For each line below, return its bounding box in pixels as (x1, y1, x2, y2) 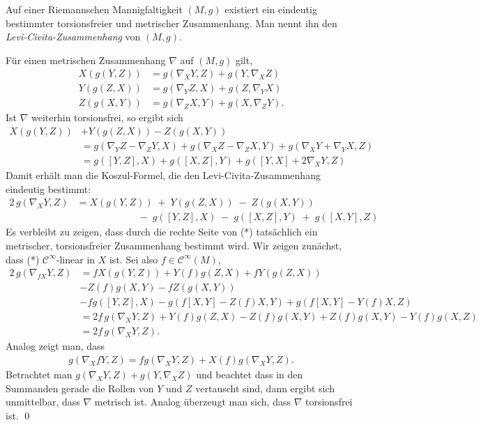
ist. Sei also (109, 252, 158, 266)
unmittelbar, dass (6, 394, 80, 409)
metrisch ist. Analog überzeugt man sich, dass (94, 394, 291, 409)
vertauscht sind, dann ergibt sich (195, 380, 335, 395)
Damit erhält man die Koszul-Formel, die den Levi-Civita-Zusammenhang (6, 168, 321, 183)
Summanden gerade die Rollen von (6, 380, 154, 395)
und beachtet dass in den (196, 366, 303, 381)
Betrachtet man (6, 366, 72, 381)
